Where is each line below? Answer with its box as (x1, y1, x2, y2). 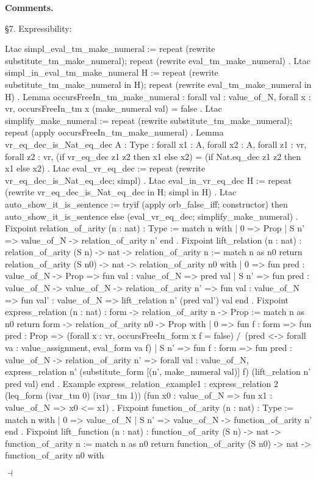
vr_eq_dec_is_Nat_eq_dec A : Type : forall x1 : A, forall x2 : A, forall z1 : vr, (5, 137, 307, 150)
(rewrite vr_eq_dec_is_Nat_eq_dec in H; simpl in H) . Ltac (5, 186, 237, 198)
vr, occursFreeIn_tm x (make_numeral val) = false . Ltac (5, 102, 222, 115)
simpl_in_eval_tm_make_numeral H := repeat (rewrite (5, 66, 218, 79)
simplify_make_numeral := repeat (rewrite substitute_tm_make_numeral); (5, 114, 292, 126)
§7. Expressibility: (5, 21, 72, 34)
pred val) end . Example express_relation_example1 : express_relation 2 (5, 377, 278, 389)
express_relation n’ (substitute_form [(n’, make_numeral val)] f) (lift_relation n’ (5, 365, 311, 378)
